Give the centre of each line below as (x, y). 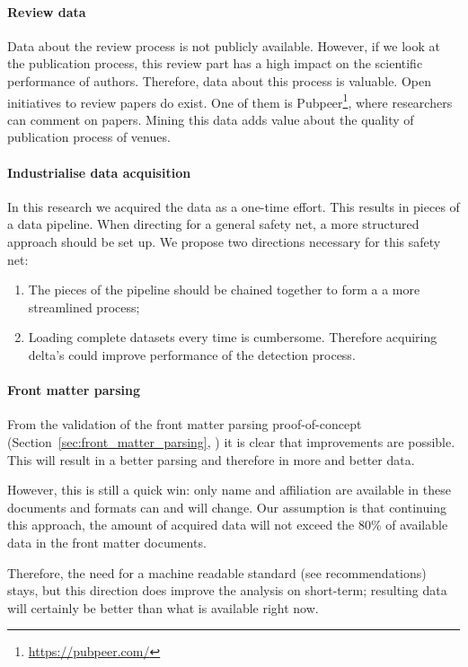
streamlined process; (84, 307)
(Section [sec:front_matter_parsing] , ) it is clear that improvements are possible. (231, 441)
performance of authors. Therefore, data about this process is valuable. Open (219, 80)
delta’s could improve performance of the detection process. (192, 354)
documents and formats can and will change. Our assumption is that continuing (227, 507)
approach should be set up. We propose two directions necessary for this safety (224, 241)
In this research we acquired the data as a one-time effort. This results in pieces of (234, 206)
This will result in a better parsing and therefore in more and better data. (211, 459)
